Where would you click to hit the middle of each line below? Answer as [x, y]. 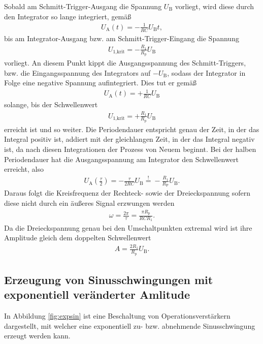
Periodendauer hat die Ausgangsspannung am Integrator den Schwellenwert [121, 159]
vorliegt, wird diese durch [215, 6]
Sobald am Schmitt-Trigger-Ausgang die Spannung [83, 6]
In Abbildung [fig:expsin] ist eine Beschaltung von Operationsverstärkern [117, 316]
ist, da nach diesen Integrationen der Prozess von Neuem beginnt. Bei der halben [130, 149]
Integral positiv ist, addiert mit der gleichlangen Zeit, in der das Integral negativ [129, 139]
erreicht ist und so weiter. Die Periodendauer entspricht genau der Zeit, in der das [132, 129]
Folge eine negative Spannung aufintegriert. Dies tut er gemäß [100, 83]
